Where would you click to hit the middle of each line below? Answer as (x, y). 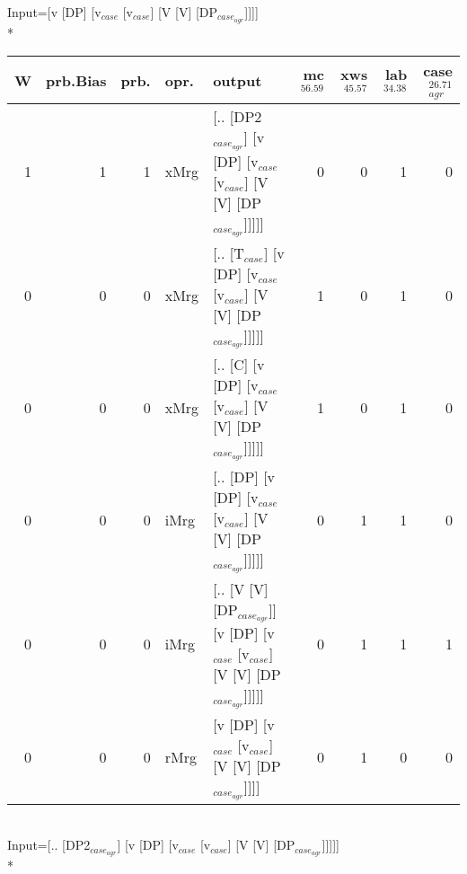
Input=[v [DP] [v (54, 12)
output (238, 80)
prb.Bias (76, 80)
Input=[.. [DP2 (49, 845)
